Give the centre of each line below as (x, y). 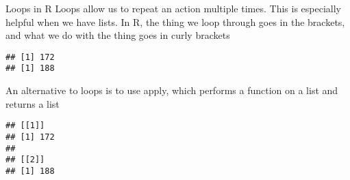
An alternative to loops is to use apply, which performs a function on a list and (172, 90)
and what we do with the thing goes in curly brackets (118, 35)
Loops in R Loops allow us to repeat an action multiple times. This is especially (173, 8)
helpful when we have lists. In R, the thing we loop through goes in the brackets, (175, 21)
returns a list (33, 103)
